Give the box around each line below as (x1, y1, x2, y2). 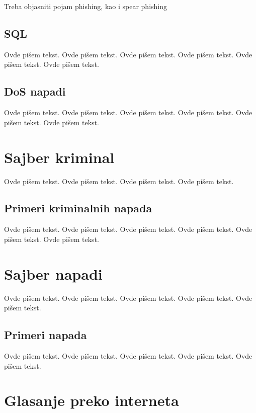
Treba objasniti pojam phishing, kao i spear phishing (4, 1, 167, 11)
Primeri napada (4, 327, 87, 343)
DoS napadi (4, 84, 66, 99)
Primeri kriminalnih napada (4, 200, 152, 216)
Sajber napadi (4, 263, 103, 284)
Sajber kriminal (4, 146, 115, 167)
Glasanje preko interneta (4, 390, 179, 410)
